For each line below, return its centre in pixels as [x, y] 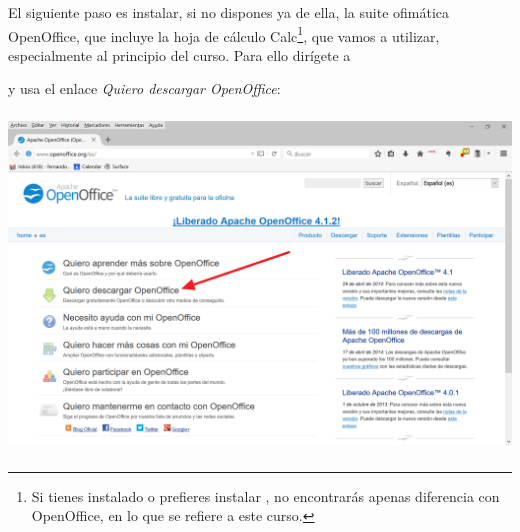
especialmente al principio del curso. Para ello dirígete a [179, 54]
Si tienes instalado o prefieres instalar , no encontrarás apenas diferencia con [265, 495]
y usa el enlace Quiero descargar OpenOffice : [144, 88]
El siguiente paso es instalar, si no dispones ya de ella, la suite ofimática [229, 12]
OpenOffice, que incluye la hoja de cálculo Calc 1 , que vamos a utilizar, [224, 34]
